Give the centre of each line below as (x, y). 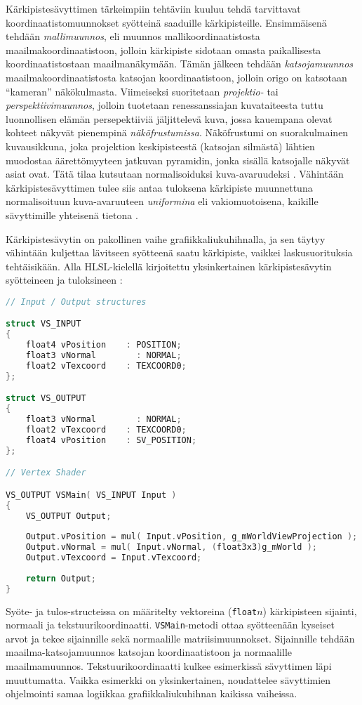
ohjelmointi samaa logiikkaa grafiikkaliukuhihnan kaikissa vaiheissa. (152, 693)
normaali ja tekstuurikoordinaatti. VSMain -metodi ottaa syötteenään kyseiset (170, 625)
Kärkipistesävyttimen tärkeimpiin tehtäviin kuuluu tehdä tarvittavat (153, 8)
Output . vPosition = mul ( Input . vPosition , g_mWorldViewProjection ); (192, 537)
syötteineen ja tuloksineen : (64, 280)
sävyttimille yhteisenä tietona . (72, 215)
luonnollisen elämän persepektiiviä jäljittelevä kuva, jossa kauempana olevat (169, 118)
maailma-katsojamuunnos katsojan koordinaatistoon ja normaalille (149, 652)
